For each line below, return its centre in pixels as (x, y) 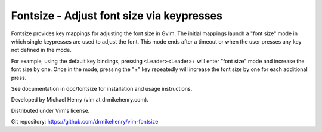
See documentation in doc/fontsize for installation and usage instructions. (102, 88)
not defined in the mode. (41, 50)
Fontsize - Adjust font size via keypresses (117, 16)
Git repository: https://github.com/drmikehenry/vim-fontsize (85, 122)
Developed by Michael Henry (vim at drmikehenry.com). (80, 100)
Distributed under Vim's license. (50, 110)
